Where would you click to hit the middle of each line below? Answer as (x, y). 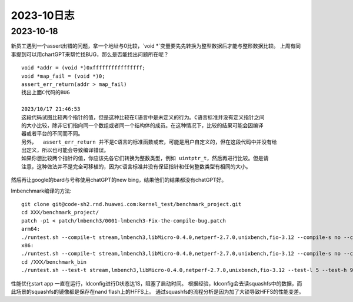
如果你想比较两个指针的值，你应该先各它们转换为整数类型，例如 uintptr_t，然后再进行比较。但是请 (145, 158)
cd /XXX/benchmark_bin (54, 262)
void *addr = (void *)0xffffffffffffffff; (84, 68)
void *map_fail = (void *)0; (63, 76)
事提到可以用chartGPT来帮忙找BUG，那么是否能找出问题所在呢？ (90, 54)
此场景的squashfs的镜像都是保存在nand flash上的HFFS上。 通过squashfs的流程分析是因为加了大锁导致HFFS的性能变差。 (157, 291)
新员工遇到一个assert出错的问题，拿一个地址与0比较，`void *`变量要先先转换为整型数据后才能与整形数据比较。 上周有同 (156, 46)
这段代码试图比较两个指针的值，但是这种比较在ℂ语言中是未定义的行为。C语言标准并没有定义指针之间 (143, 117)
